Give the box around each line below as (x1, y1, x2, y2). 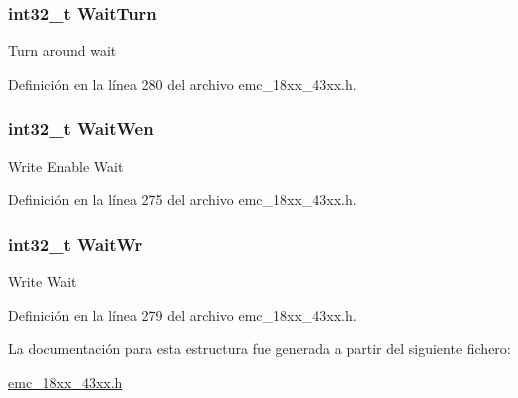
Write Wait (8, 271, 77, 292)
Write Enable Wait (8, 155, 124, 176)
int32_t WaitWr (8, 231, 143, 256)
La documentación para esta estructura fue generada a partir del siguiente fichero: (8, 338, 511, 359)
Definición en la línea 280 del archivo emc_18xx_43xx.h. (8, 73, 357, 94)
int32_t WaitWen (8, 116, 154, 141)
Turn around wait (8, 40, 117, 61)
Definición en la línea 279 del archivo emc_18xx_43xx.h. (8, 304, 357, 325)
